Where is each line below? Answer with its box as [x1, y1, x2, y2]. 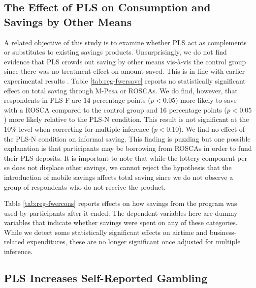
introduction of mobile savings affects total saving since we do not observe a [4, 172, 233, 182]
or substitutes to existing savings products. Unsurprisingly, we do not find [4, 47, 227, 57]
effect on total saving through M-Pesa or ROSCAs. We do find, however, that [4, 85, 238, 95]
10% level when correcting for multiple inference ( [4, 123, 154, 134]
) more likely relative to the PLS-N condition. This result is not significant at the [4, 114, 249, 124]
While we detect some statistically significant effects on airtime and [4, 227, 207, 237]
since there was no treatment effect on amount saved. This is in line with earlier [4, 66, 245, 76]
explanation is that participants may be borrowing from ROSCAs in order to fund [4, 143, 252, 153]
